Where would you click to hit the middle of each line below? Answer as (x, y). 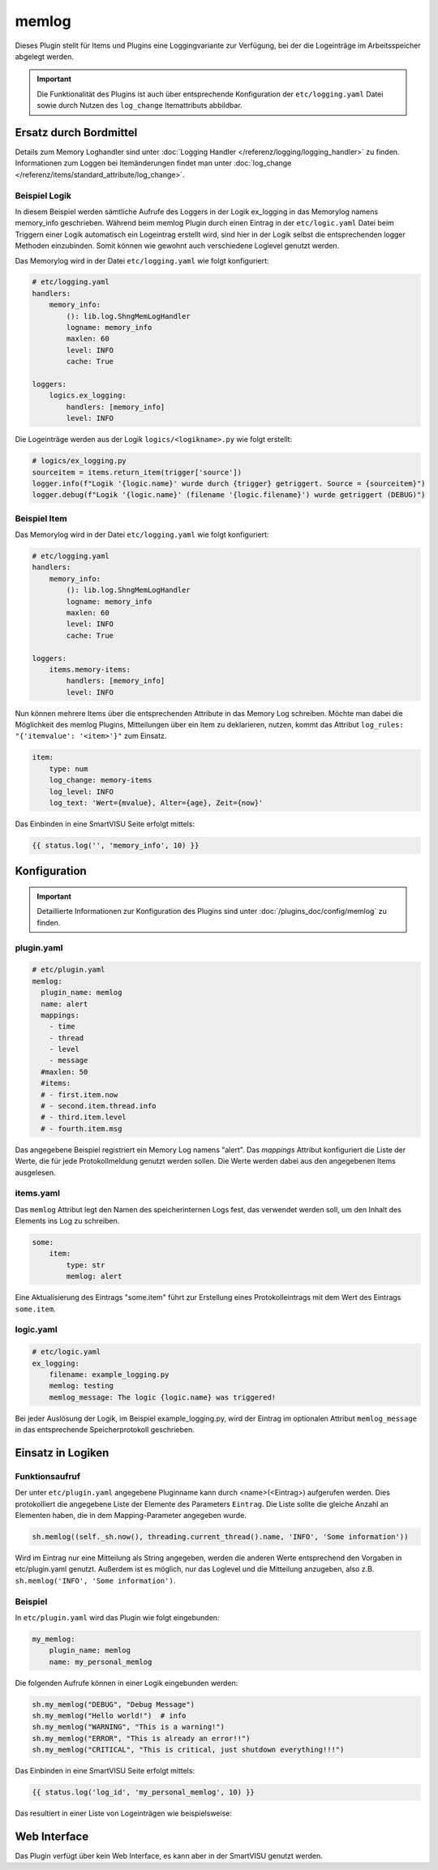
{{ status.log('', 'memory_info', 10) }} (116, 845)
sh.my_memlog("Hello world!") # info (109, 1716)
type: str (86, 1265)
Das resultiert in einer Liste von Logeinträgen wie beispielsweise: (124, 1813)
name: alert (64, 1004)
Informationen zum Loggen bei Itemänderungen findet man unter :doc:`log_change (153, 163)
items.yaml (38, 1194)
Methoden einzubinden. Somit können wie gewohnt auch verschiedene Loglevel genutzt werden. (177, 246)
